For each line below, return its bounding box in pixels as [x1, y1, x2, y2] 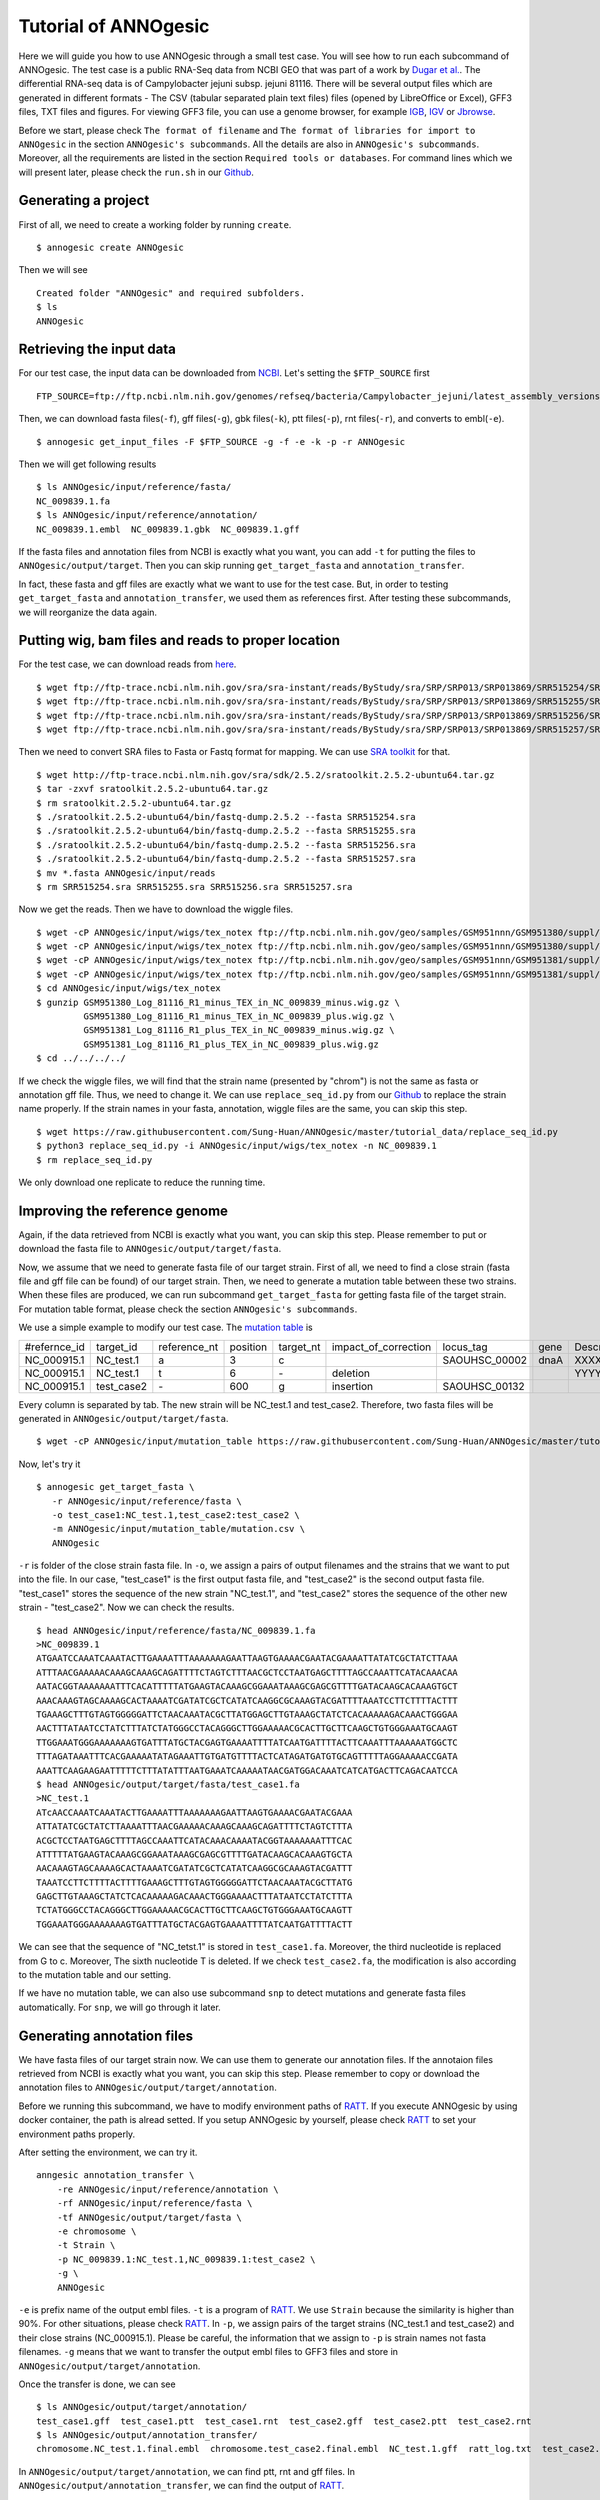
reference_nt [158, 1340, 219, 1354]
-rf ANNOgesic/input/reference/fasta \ [56, 2198, 253, 2209]
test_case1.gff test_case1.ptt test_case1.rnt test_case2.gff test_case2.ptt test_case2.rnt [36, 2415, 532, 2427]
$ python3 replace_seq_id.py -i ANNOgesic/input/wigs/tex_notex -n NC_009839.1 [36, 1140, 437, 1152]
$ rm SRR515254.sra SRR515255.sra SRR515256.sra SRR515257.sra [36, 881, 353, 892]
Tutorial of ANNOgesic [18, 15, 210, 37]
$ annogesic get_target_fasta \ [36, 1481, 195, 1493]
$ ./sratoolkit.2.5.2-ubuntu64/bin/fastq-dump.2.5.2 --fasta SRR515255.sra [36, 825, 416, 837]
